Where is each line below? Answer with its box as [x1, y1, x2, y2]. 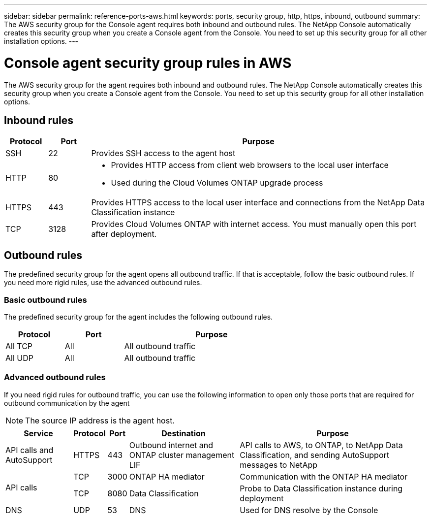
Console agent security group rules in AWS [4, 54, 292, 71]
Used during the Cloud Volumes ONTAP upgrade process [111, 178, 323, 188]
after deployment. [91, 229, 157, 239]
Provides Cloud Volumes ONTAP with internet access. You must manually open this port [91, 219, 417, 229]
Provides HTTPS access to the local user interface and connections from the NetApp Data [91, 197, 425, 208]
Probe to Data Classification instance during [240, 483, 403, 493]
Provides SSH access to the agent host [91, 148, 236, 159]
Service [24, 428, 53, 438]
